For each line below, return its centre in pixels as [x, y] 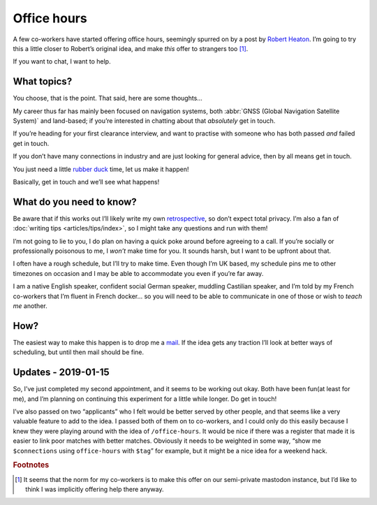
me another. [30, 306]
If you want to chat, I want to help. [62, 61]
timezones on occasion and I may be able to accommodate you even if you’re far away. [138, 273]
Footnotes [31, 465]
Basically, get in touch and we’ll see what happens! [86, 182]
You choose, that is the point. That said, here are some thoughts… [108, 98]
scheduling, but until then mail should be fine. [79, 352]
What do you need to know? [75, 202]
